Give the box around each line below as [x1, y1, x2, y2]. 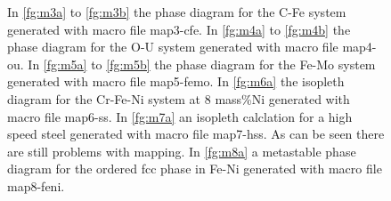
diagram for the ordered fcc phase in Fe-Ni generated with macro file [7, 159, 382, 178]
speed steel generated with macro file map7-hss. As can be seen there [7, 125, 385, 143]
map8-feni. [7, 176, 65, 195]
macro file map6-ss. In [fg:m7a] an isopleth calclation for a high [7, 107, 353, 125]
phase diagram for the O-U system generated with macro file [7, 37, 338, 56]
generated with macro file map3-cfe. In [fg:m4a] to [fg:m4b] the [7, 20, 351, 38]
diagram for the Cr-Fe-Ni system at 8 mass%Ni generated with [7, 89, 350, 108]
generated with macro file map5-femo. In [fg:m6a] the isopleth [7, 72, 345, 91]
